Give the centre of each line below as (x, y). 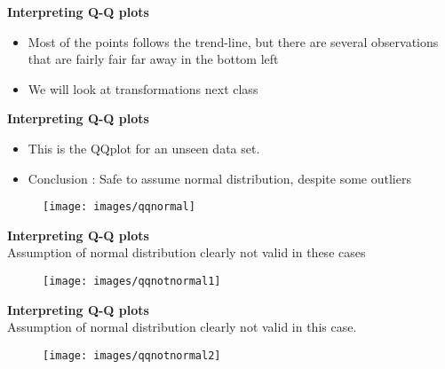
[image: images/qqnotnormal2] (132, 355)
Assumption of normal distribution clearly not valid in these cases (187, 252)
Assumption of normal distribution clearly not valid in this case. (182, 327)
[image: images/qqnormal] (119, 207)
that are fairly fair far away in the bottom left (153, 59)
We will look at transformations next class (143, 88)
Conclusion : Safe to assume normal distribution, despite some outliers (219, 178)
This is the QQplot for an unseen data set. (144, 148)
